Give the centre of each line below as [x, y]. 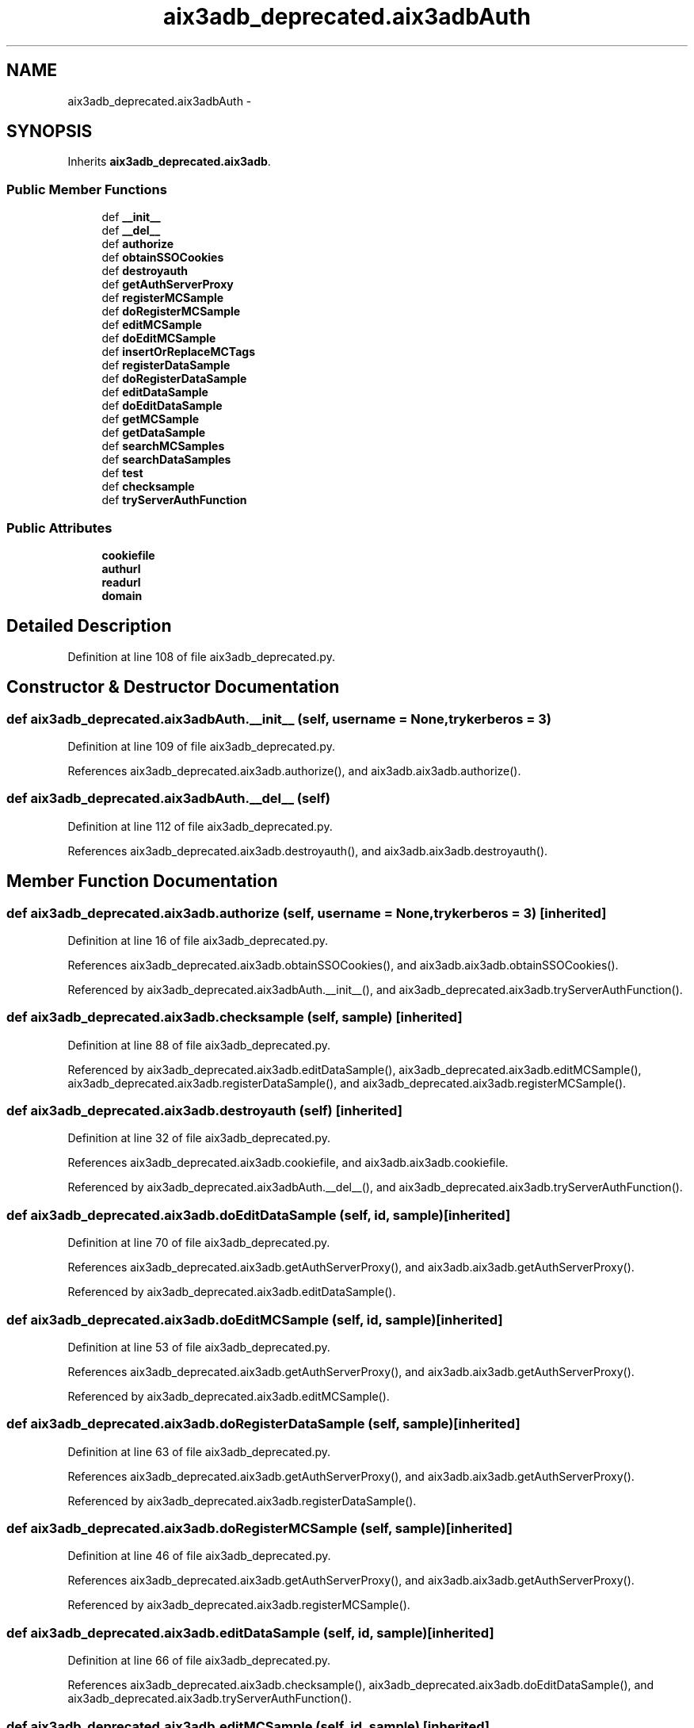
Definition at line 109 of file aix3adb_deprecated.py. [201, 746]
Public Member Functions [87, 189]
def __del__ [131, 231]
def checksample [148, 487]
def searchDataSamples [166, 460]
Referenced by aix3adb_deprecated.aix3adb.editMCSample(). [229, 1396]
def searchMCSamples [163, 446]
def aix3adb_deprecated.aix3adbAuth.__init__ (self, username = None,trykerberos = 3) [279, 719]
